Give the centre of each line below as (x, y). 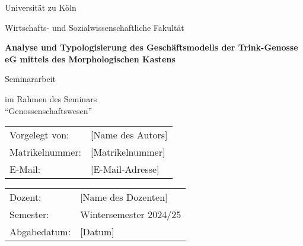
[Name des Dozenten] (124, 197)
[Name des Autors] (129, 135)
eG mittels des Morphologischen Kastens (90, 59)
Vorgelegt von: (39, 135)
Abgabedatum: (40, 232)
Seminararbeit (31, 79)
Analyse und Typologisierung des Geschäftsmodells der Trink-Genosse (151, 47)
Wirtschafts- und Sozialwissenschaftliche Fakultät (95, 27)
